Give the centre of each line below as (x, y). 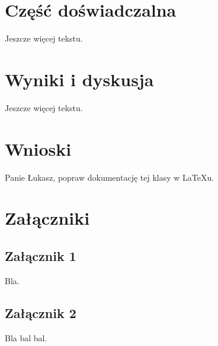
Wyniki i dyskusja (79, 79)
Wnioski (38, 148)
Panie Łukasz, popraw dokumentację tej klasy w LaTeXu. (110, 177)
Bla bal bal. (26, 337)
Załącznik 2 (41, 312)
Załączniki (47, 218)
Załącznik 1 (41, 255)
